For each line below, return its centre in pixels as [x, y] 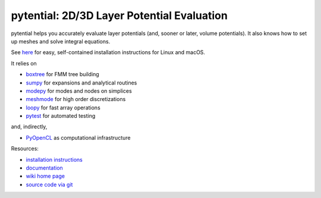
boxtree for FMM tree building [62, 74]
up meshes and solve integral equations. [61, 41]
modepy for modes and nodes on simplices [79, 91]
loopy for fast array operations [63, 108]
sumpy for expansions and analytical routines [81, 83]
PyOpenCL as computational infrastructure [78, 137]
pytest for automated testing [61, 116]
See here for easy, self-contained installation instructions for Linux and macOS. [108, 52]
